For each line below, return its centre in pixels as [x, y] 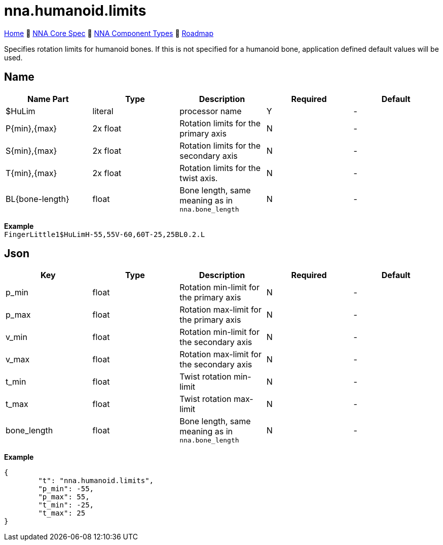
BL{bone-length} [38, 199]
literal [103, 111]
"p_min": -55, [66, 489]
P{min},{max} [31, 128]
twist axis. [199, 178]
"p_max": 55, [64, 497]
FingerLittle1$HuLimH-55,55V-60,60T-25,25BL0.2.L [105, 234]
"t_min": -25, [66, 505]
